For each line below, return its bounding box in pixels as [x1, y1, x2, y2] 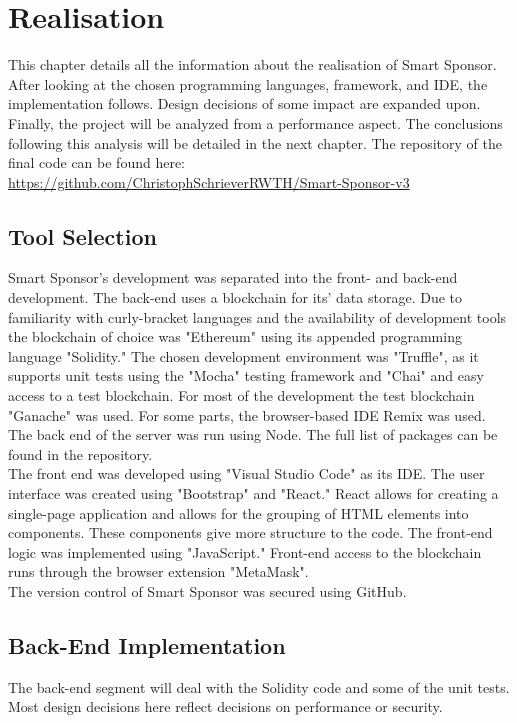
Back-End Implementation [8, 629, 286, 660]
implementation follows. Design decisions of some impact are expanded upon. [8, 93, 481, 114]
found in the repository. [8, 443, 153, 464]
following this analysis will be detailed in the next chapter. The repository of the [8, 132, 502, 153]
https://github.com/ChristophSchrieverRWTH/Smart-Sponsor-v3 [8, 171, 410, 192]
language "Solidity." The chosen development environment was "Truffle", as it [8, 345, 479, 366]
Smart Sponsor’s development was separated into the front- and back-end [8, 267, 458, 288]
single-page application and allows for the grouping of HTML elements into [8, 502, 469, 523]
